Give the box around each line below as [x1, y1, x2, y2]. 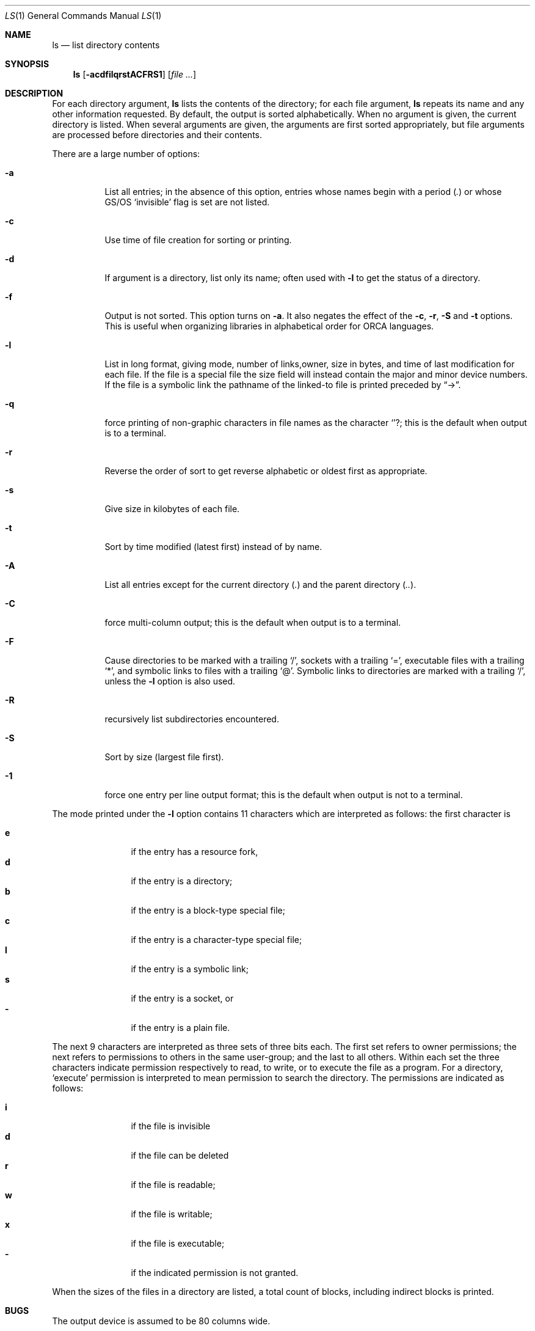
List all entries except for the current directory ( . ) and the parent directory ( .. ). [104, 579, 417, 590]
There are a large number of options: [52, 148, 200, 159]
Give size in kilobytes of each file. [104, 504, 240, 514]
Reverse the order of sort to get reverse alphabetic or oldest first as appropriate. [104, 466, 428, 476]
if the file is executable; [131, 1238, 225, 1248]
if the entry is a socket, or [131, 993, 234, 1003]
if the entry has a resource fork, [131, 846, 258, 857]
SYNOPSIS [5, 59, 49, 69]
